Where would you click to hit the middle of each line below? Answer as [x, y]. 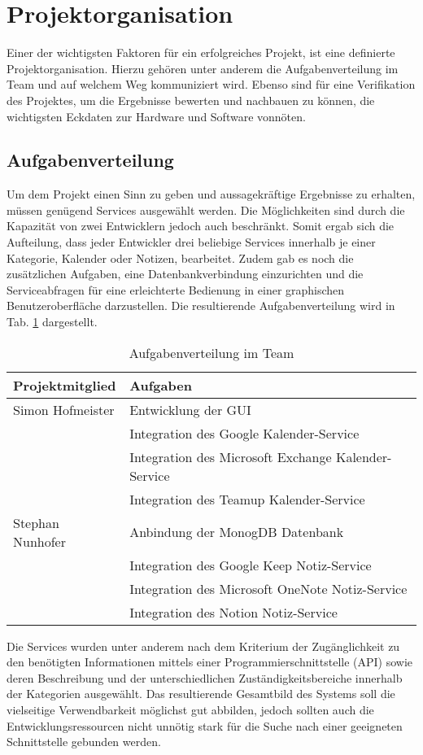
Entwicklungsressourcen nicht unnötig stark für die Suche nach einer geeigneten [205, 725]
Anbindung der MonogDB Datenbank [237, 532]
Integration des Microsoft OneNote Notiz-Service [268, 588]
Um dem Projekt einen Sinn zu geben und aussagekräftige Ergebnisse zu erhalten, [211, 194]
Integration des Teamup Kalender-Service [247, 499]
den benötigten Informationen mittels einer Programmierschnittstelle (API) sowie [210, 662]
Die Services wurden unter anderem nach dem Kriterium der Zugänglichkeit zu [203, 646]
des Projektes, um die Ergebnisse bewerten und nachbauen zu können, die [191, 100]
